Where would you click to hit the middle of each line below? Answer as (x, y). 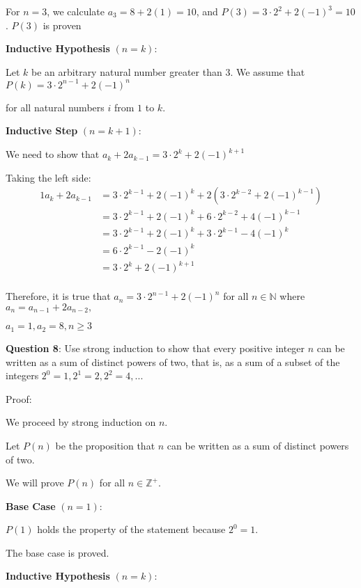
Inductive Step (42, 130)
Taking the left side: (48, 177)
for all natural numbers (55, 107)
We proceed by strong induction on (81, 422)
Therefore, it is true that (58, 296)
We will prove (35, 483)
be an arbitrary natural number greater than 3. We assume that (168, 71)
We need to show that (53, 154)
